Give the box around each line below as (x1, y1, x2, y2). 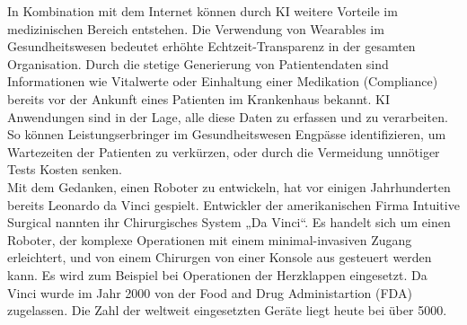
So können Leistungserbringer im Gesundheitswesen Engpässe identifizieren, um (7, 125, 446, 144)
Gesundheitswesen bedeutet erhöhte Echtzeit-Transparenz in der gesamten (7, 37, 416, 56)
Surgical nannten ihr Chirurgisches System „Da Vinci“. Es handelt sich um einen (7, 213, 451, 232)
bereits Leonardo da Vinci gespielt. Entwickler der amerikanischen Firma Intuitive (7, 195, 460, 214)
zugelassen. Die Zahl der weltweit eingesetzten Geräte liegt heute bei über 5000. (7, 301, 447, 320)
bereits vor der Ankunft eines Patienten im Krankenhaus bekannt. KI (7, 89, 391, 108)
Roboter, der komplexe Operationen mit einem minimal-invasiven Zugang (7, 230, 412, 249)
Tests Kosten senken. (7, 160, 122, 179)
